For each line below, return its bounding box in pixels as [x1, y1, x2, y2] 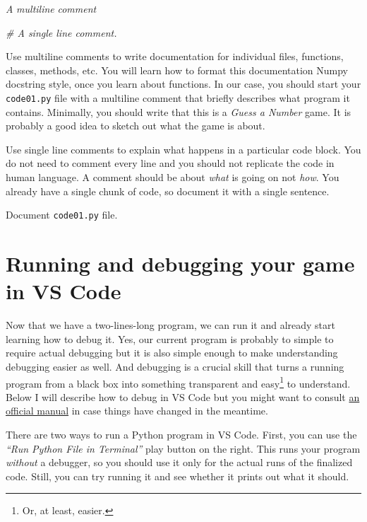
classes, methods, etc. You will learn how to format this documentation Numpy [6, 62, 349, 77]
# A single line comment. [6, 25, 117, 40]
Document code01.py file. [6, 207, 118, 222]
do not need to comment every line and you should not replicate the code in [6, 156, 335, 170]
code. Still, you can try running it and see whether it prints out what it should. [6, 468, 349, 483]
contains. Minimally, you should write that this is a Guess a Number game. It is [6, 104, 351, 119]
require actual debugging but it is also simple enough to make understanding [6, 345, 338, 360]
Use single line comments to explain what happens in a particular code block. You [6, 141, 361, 156]
